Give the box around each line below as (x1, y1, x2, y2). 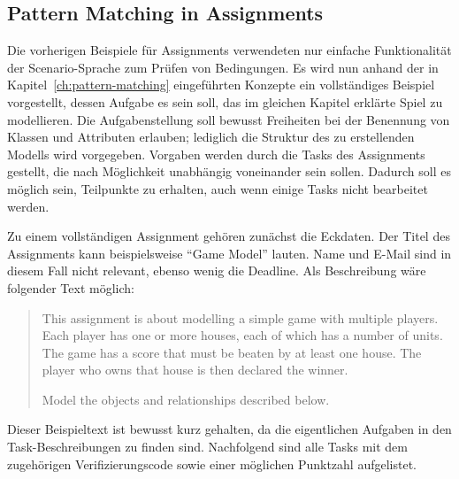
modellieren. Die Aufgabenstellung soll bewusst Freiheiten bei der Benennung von (7, 110, 450, 128)
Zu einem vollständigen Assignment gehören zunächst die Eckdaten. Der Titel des (7, 227, 450, 245)
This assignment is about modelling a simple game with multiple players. (42, 308, 439, 327)
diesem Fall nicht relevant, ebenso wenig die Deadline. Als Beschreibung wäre (7, 261, 426, 280)
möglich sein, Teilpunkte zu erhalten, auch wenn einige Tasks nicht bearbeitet (7, 179, 428, 197)
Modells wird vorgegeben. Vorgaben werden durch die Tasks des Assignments (7, 144, 425, 163)
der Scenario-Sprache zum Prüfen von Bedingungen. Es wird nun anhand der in (7, 58, 439, 76)
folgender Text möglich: (7, 278, 134, 297)
